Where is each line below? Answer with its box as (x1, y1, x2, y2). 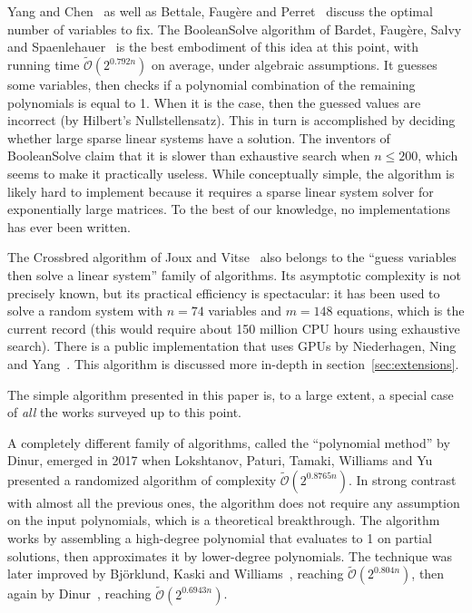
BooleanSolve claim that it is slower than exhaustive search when (7, 146, 370, 165)
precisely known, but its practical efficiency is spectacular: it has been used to (7, 283, 440, 302)
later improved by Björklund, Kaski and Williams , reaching (7, 564, 344, 583)
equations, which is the (337, 301, 465, 320)
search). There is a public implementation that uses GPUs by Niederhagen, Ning (7, 336, 457, 355)
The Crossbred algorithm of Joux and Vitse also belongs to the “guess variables (7, 248, 457, 267)
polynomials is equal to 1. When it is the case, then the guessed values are (7, 92, 421, 112)
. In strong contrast (348, 470, 457, 489)
